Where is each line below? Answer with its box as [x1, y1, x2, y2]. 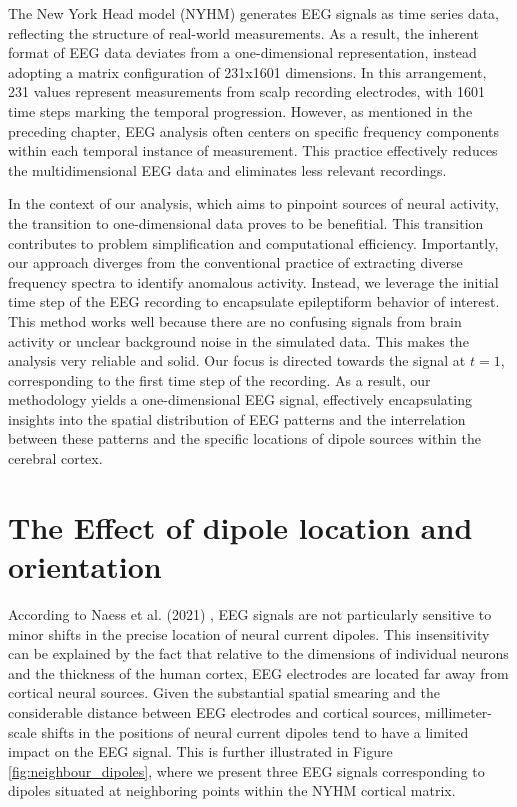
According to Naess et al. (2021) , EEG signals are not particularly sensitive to [8, 603, 492, 624]
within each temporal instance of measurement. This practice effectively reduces [8, 140, 498, 161]
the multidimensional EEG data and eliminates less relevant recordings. [8, 159, 447, 180]
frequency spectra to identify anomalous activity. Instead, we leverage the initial [8, 271, 499, 292]
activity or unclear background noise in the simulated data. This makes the [8, 330, 469, 351]
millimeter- [425, 701, 493, 722]
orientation [8, 546, 162, 587]
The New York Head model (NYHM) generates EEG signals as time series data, [8, 3, 500, 23]
